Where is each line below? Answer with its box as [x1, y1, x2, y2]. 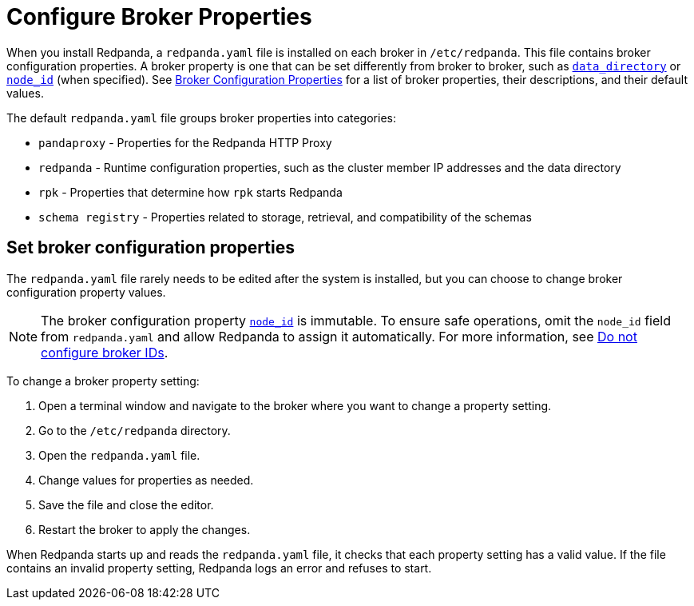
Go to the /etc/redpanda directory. [38, 423, 231, 437]
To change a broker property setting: [6, 373, 200, 388]
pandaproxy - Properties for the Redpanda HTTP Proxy [38, 135, 332, 150]
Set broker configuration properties [6, 237, 295, 258]
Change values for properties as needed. [38, 472, 254, 487]
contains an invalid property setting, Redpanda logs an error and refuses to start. [6, 560, 432, 575]
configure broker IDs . [41, 344, 169, 361]
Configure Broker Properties [6, 3, 312, 30]
